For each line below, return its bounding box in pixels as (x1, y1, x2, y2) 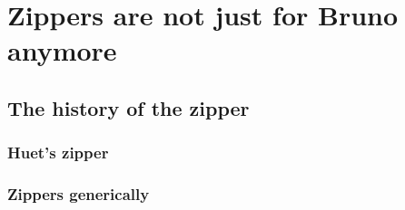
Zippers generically (7, 183, 150, 205)
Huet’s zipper (7, 141, 109, 164)
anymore (7, 32, 117, 69)
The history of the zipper (7, 93, 250, 121)
